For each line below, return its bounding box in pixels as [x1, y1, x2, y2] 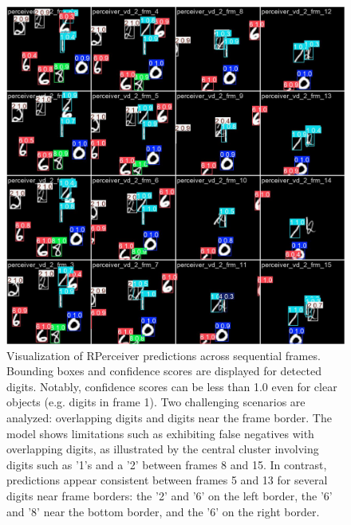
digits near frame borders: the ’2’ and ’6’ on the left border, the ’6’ [6, 487, 333, 503]
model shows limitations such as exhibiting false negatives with [6, 425, 314, 441]
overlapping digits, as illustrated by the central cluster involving [6, 441, 319, 457]
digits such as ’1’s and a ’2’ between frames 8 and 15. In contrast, [6, 456, 327, 472]
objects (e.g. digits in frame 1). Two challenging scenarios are [6, 394, 306, 410]
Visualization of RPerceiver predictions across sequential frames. [6, 347, 321, 363]
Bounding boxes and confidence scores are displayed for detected [6, 362, 321, 379]
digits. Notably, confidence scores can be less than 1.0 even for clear [6, 378, 337, 394]
